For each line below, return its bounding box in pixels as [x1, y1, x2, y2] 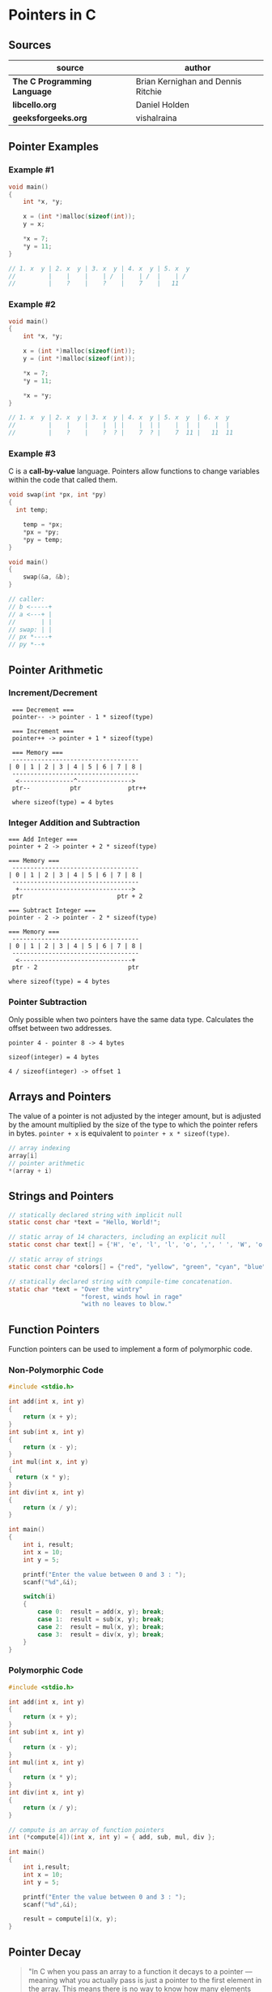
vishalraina [135, 112, 177, 123]
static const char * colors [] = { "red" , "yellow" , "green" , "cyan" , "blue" [8, 1262, 266, 1271]
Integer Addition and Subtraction [8, 816, 140, 828]
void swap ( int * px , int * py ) [8, 491, 107, 499]
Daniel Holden [135, 99, 190, 110]
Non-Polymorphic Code [8, 1365, 104, 1376]
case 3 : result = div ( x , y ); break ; [37, 1630, 164, 1639]
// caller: [8, 595, 45, 604]
